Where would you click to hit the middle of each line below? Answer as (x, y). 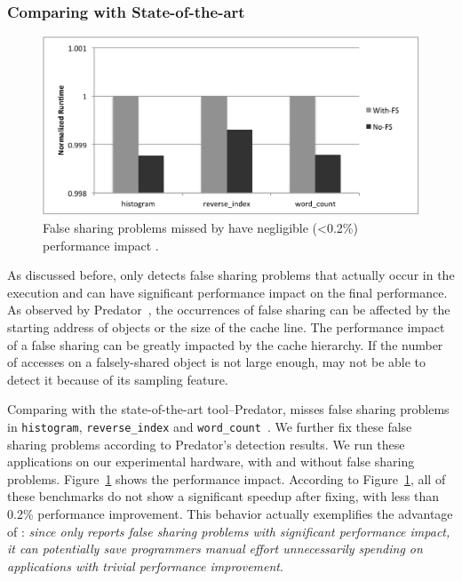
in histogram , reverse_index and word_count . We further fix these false (210, 426)
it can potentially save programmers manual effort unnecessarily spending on (215, 549)
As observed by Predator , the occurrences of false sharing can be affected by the (229, 310)
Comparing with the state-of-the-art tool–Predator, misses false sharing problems (228, 409)
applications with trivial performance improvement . (145, 565)
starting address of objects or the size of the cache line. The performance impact (226, 326)
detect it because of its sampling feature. (118, 379)
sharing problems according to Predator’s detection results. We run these (206, 444)
